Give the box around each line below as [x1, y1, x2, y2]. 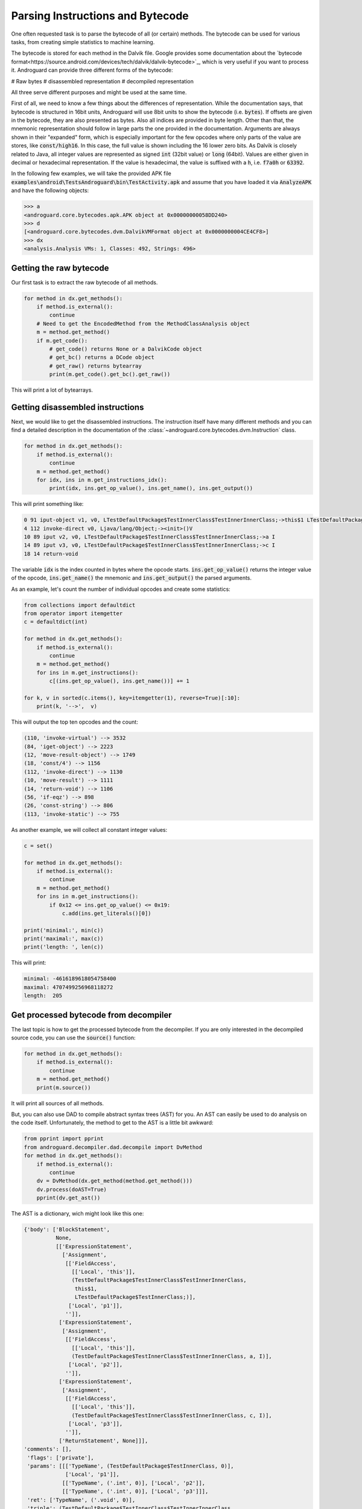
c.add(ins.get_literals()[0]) [62, 910, 151, 917]
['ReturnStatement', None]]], [59, 1437, 148, 1444]
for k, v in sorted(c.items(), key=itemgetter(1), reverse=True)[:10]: [24, 694, 241, 701]
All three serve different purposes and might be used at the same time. [11, 88, 187, 96]
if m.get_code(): [36, 337, 88, 344]
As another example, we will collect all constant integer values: [11, 826, 168, 833]
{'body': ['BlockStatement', [24, 1226, 110, 1233]
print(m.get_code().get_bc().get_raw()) [49, 371, 171, 378]
